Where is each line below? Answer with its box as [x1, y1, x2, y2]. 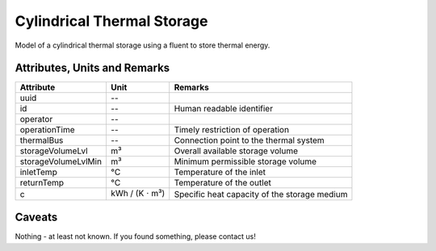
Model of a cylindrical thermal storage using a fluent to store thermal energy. [15, 40, 270, 50]
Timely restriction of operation [174, 124, 290, 136]
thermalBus [19, 135, 64, 146]
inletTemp [19, 166, 58, 178]
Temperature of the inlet [174, 166, 266, 178]
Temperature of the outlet [174, 178, 272, 189]
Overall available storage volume [174, 145, 299, 157]
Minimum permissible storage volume [174, 156, 317, 167]
